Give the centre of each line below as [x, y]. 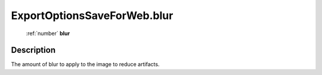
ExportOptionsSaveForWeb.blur [92, 15]
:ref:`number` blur [48, 33]
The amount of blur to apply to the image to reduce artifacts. [85, 64]
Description [33, 50]
